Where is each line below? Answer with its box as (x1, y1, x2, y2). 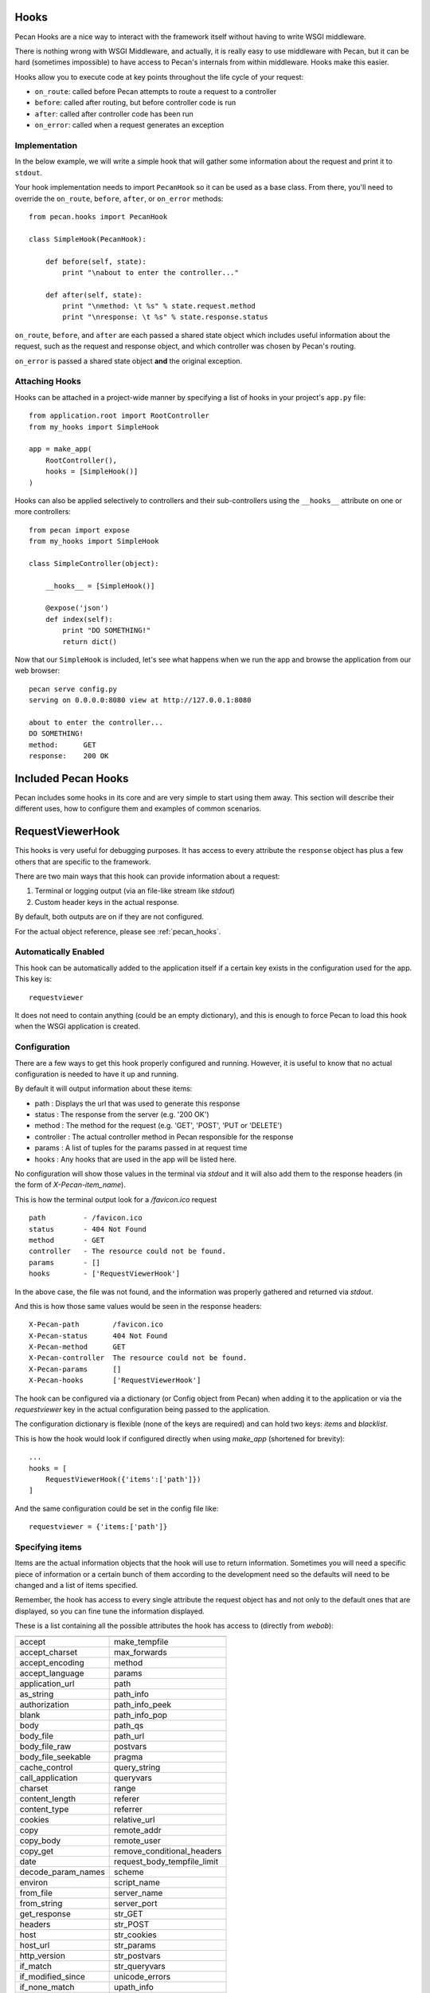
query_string (114, 1762, 161, 1773)
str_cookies (114, 1929, 157, 1940)
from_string (19, 1897, 63, 1908)
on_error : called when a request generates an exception (34, 120, 225, 130)
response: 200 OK (29, 752, 109, 761)
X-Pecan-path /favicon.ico (29, 1320, 163, 1329)
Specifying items (14, 1541, 83, 1552)
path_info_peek (114, 1699, 171, 1710)
